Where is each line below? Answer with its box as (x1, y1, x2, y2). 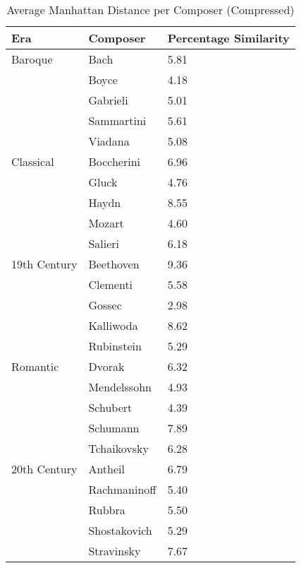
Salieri (88, 235, 120, 252)
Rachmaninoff (88, 481, 156, 497)
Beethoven (88, 256, 140, 272)
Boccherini (88, 153, 141, 170)
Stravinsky (88, 543, 141, 559)
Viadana (88, 133, 130, 149)
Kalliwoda (88, 317, 138, 333)
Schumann (88, 420, 140, 436)
